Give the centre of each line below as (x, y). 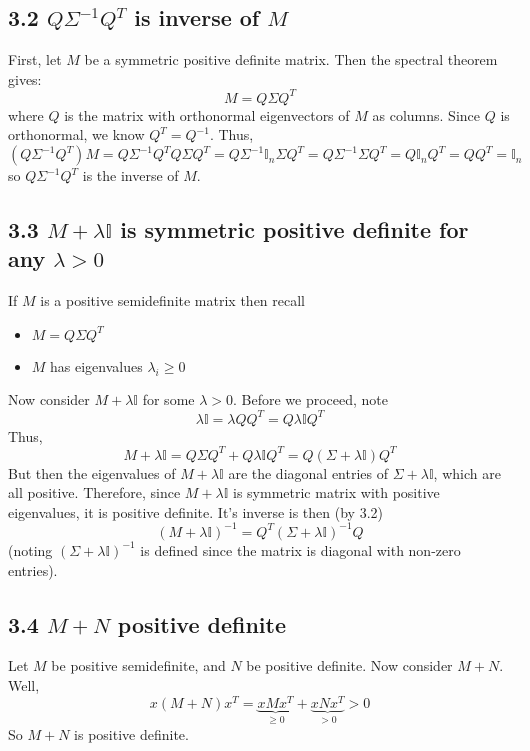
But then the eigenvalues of (92, 472)
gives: (25, 78)
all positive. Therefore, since (94, 492)
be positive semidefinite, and (138, 665)
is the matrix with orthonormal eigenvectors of (207, 114)
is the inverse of (130, 175)
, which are (467, 472)
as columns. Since (426, 114)
